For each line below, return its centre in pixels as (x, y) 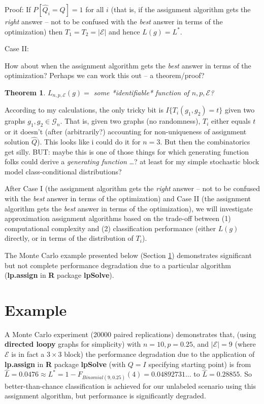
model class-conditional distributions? (63, 171)
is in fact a (28, 354)
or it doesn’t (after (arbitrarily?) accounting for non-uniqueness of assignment (126, 132)
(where (245, 344)
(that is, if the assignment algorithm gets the (181, 9)
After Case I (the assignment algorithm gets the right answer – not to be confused (133, 188)
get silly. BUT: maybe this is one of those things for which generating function (127, 151)
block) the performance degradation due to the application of (159, 354)
